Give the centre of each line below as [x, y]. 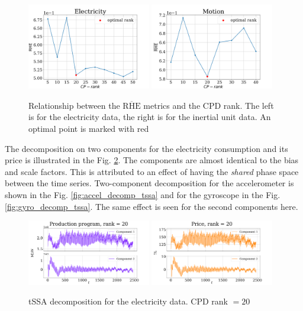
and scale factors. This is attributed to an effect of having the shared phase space [152, 171]
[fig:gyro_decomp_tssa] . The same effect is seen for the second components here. [151, 206]
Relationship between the [74, 105]
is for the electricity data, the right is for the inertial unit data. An [150, 117]
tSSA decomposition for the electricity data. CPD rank [128, 301]
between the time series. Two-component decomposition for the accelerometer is [149, 183]
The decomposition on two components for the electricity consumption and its [146, 148]
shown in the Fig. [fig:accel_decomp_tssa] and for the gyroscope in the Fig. [143, 195]
